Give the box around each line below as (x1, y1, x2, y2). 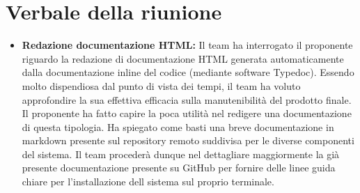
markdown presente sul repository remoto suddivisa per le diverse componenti (22, 133, 354, 148)
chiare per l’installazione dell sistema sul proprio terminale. (22, 174, 274, 189)
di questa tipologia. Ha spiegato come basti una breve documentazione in (22, 119, 334, 134)
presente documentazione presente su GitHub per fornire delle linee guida (22, 160, 336, 175)
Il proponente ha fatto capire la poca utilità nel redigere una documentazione (22, 106, 352, 121)
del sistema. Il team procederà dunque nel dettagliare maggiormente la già (22, 146, 340, 161)
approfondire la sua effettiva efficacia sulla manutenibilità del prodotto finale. (22, 92, 352, 107)
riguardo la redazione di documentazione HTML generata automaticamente (22, 51, 344, 65)
